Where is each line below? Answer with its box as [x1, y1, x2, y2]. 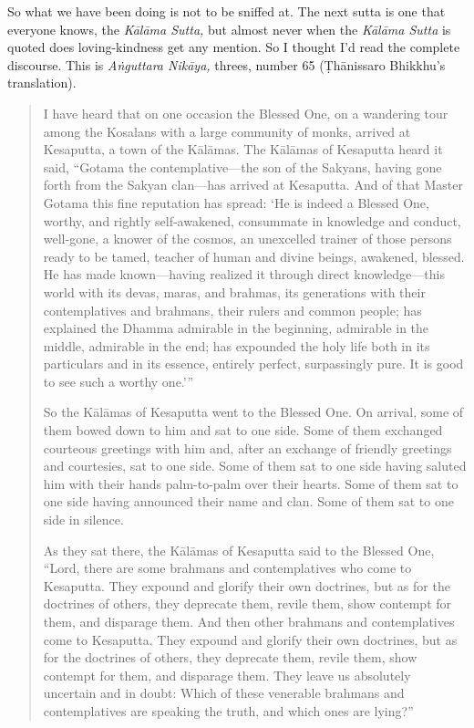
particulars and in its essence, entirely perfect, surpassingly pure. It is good [43, 354, 464, 373]
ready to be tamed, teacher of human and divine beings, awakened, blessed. [43, 246, 465, 265]
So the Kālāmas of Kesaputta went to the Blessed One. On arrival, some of [43, 402, 464, 421]
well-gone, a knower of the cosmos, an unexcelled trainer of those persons [43, 229, 452, 248]
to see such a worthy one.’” [43, 371, 194, 390]
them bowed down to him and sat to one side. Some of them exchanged [43, 421, 443, 440]
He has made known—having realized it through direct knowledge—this [43, 265, 445, 284]
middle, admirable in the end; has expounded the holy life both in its [43, 336, 430, 355]
